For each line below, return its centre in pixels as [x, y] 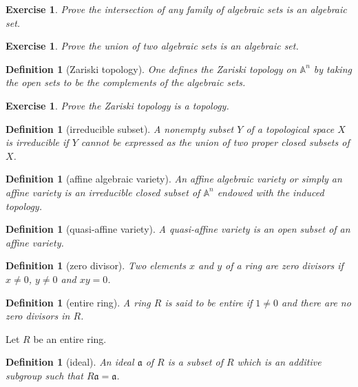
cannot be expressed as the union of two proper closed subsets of [215, 142]
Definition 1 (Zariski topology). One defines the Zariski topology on [151, 69]
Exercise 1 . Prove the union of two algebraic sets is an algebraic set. [152, 46]
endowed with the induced [271, 192]
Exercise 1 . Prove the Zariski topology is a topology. [117, 105]
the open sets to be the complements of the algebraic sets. [126, 82]
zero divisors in [38, 316]
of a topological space [290, 128]
